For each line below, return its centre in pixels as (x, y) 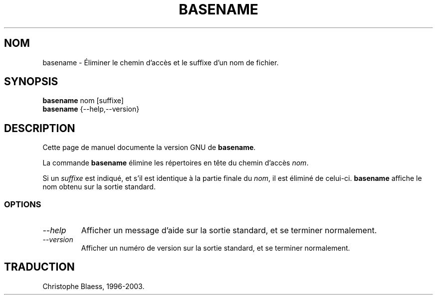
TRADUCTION (39, 267)
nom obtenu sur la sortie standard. (99, 187)
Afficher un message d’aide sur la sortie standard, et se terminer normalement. (229, 230)
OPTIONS (23, 204)
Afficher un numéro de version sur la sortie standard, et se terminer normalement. (216, 248)
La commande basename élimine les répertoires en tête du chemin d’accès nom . (176, 163)
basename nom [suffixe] (83, 101)
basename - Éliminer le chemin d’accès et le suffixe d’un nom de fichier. (161, 62)
